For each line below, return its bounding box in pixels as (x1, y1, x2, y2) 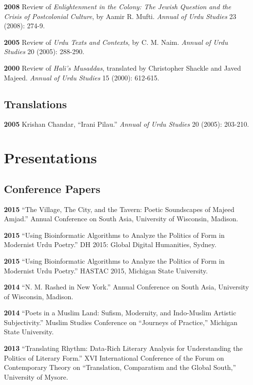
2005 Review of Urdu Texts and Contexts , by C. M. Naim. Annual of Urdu (4, 37, 228, 47)
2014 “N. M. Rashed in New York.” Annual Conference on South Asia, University (4, 282, 249, 292)
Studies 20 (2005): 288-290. (4, 46, 84, 57)
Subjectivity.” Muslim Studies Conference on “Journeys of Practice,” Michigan (4, 317, 238, 327)
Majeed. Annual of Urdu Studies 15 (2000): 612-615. (4, 72, 159, 82)
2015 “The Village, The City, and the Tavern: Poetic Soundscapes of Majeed (4, 204, 234, 214)
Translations (4, 96, 67, 111)
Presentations (4, 148, 97, 168)
